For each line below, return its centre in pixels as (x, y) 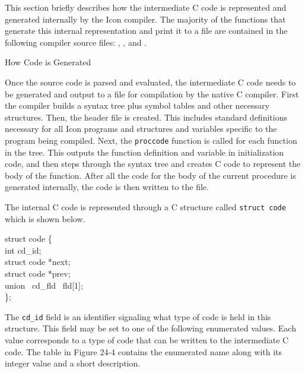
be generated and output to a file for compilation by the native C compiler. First (152, 94)
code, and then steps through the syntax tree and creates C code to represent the (153, 164)
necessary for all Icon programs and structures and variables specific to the (141, 129)
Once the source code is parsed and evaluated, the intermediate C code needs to (150, 82)
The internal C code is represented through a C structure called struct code (145, 206)
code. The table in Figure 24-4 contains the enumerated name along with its (144, 351)
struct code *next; (38, 262)
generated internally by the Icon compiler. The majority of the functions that (145, 19)
